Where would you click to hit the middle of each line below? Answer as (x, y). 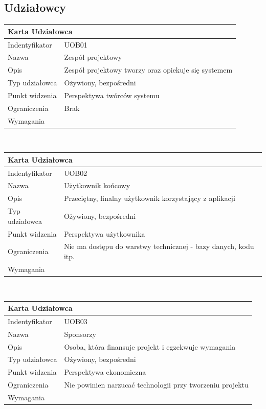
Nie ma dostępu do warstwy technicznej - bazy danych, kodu (159, 246)
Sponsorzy (80, 334)
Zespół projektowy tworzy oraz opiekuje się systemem (148, 70)
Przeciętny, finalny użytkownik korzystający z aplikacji (149, 198)
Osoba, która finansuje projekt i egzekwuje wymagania (150, 346)
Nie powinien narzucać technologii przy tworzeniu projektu (156, 385)
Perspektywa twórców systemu (112, 95)
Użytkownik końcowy (97, 185)
